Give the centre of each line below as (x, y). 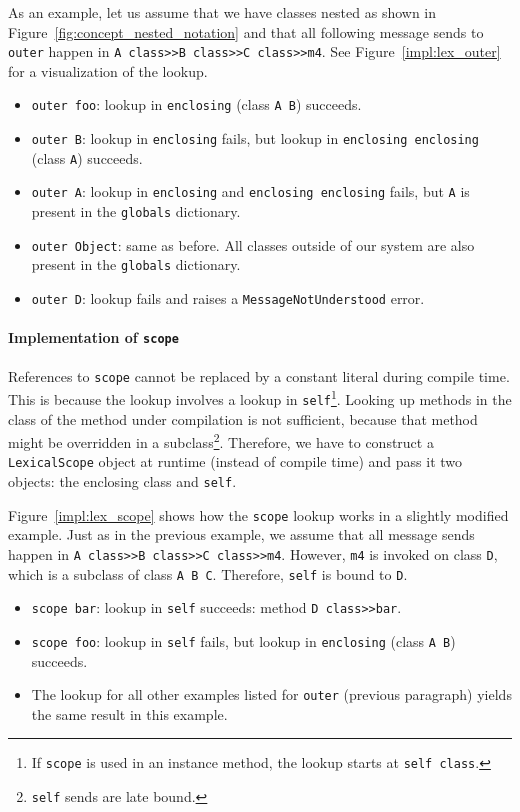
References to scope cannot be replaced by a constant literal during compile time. (259, 375)
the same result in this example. (129, 713)
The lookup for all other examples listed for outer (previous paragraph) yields (271, 694)
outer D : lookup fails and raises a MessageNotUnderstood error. (228, 298)
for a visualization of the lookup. (108, 70)
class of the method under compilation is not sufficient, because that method (243, 418)
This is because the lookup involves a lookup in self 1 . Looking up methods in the (260, 397)
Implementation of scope (93, 337)
